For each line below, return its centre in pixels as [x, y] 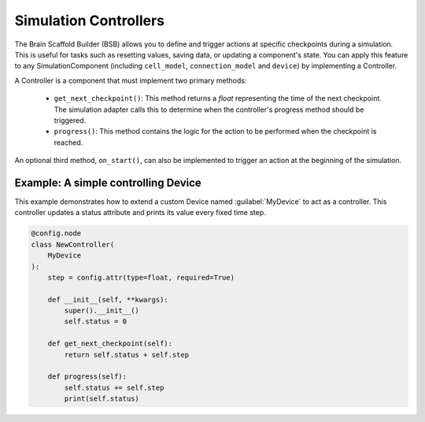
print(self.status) [102, 399]
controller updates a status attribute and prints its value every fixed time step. [140, 213]
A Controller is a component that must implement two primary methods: [131, 80]
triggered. [70, 120]
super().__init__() [102, 311]
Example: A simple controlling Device [108, 182]
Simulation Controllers [90, 20]
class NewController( [73, 244]
